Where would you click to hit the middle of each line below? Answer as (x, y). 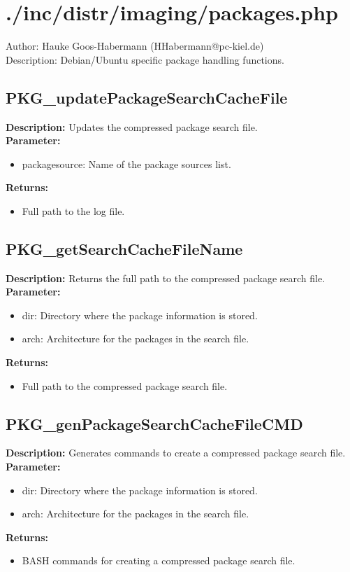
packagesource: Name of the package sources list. (126, 163)
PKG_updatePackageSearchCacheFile (147, 97)
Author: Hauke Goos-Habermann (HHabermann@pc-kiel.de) (135, 46)
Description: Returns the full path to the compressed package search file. (166, 278)
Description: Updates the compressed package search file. (132, 126)
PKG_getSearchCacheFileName (124, 248)
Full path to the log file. (73, 210)
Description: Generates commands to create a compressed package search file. (176, 453)
